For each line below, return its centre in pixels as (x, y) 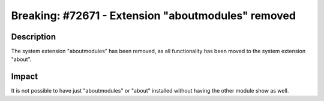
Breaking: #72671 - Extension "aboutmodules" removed (154, 16)
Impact (25, 77)
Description (34, 37)
